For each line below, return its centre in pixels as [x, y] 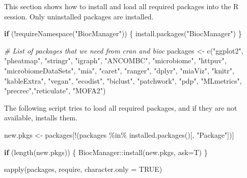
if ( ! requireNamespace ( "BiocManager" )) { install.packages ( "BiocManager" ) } [123, 33]
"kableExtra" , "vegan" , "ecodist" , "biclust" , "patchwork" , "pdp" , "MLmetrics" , [123, 80]
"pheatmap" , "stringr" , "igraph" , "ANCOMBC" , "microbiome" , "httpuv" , [115, 60]
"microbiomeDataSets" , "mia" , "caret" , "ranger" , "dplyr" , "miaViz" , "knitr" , [119, 70]
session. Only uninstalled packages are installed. [79, 16]
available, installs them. [41, 118]
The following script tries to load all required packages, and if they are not [121, 107]
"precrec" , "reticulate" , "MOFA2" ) [55, 91]
